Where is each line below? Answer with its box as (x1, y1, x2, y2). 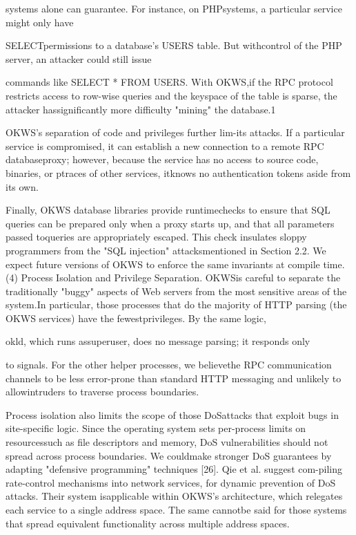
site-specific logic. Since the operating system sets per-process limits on (6, 421, 306, 435)
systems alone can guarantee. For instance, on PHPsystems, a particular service (6, 1, 342, 15)
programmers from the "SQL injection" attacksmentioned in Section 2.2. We (6, 243, 326, 257)
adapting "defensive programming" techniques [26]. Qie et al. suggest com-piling (6, 462, 343, 476)
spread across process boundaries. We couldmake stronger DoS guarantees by (6, 448, 332, 462)
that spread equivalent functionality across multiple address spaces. (6, 516, 290, 530)
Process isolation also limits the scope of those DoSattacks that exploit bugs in (6, 407, 339, 422)
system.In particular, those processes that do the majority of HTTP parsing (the (6, 297, 347, 312)
